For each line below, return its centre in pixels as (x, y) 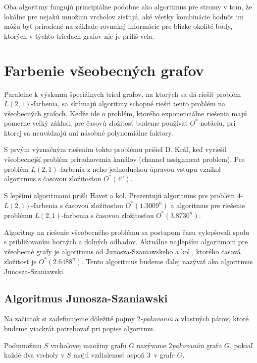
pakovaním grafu (197, 345)
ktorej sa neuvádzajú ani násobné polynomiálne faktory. (89, 132)
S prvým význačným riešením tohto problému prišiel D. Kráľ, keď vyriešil (115, 149)
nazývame (152, 345)
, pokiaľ (241, 345)
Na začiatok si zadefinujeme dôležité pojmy (70, 319)
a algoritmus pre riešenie (208, 205)
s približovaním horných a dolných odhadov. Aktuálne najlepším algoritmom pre (126, 242)
